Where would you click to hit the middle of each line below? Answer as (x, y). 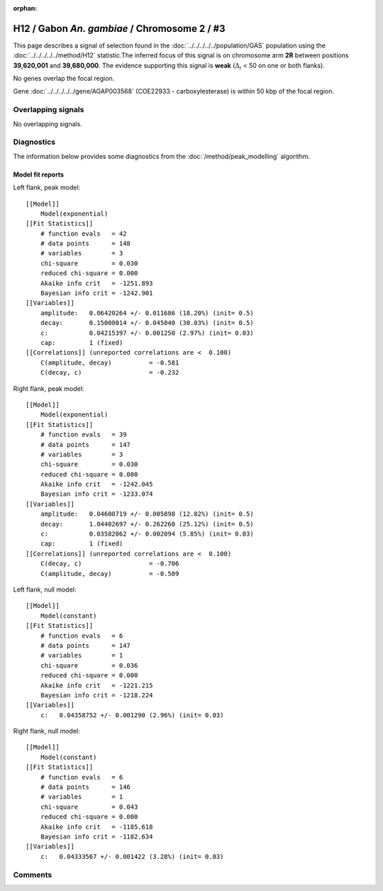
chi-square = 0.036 (89, 665)
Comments (33, 875)
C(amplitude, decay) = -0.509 (110, 574)
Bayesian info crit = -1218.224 (96, 695)
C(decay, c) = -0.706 (110, 564)
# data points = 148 (85, 244)
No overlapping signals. (48, 123)
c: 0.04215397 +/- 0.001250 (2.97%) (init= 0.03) (147, 333)
